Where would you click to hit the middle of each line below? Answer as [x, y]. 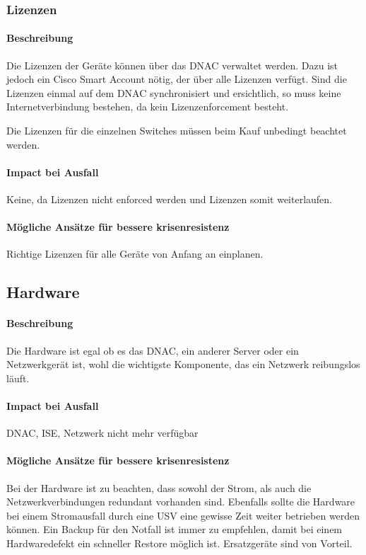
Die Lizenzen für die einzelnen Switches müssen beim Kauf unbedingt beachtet [177, 131]
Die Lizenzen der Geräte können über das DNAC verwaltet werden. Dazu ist [172, 65]
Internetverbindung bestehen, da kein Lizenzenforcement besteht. [148, 107]
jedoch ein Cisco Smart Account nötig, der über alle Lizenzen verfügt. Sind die [177, 79]
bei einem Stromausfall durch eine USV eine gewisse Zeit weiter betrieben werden [183, 515]
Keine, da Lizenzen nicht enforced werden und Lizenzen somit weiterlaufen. [170, 199]
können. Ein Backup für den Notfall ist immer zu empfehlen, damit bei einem [175, 529]
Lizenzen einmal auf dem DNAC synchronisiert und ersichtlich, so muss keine [174, 92]
